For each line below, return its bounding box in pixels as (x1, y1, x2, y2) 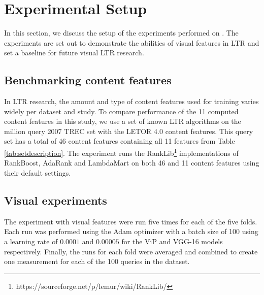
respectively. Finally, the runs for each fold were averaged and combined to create (4, 246, 258, 256)
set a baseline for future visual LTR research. (4, 47, 144, 58)
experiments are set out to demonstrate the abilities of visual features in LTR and (4, 37, 259, 48)
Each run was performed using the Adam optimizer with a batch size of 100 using (4, 226, 258, 237)
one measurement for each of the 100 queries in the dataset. (4, 256, 190, 267)
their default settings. (4, 167, 71, 178)
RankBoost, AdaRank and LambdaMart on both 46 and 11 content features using (4, 157, 259, 168)
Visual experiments (4, 192, 107, 208)
